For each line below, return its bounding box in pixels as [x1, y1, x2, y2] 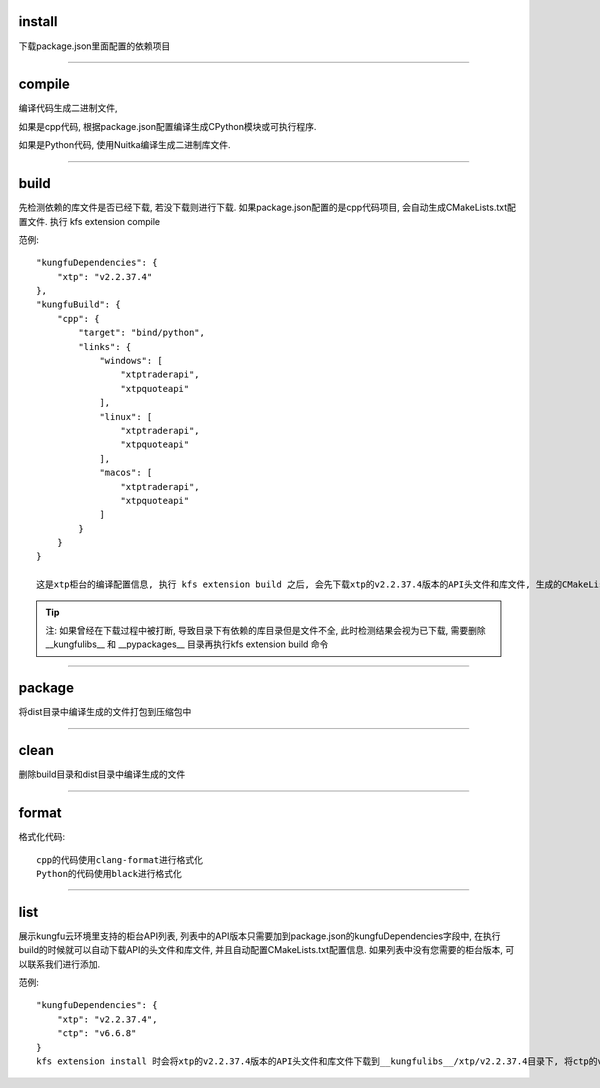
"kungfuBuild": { [36, 299, 121, 310]
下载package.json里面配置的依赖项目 [18, 40, 171, 52]
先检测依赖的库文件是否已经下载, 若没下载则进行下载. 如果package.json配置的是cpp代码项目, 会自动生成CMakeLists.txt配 [18, 201, 517, 214]
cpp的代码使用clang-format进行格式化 [36, 854, 204, 865]
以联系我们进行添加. [18, 958, 101, 970]
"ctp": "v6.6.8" [56, 1028, 137, 1039]
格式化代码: [18, 831, 66, 843]
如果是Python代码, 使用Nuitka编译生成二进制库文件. [18, 139, 231, 151]
